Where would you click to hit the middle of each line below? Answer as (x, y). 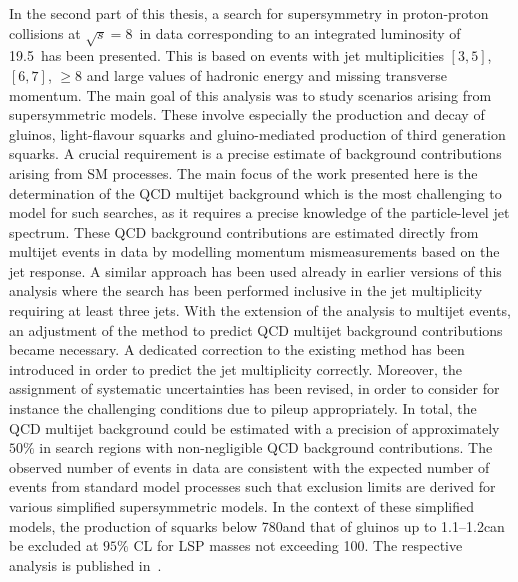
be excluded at (54, 545)
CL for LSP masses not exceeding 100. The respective (298, 545)
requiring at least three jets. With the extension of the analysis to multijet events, (260, 310)
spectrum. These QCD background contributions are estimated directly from (244, 231)
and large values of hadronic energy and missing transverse (267, 74)
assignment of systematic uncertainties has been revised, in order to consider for (254, 388)
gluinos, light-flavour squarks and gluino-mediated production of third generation (257, 133)
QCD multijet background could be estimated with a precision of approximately (254, 427)
